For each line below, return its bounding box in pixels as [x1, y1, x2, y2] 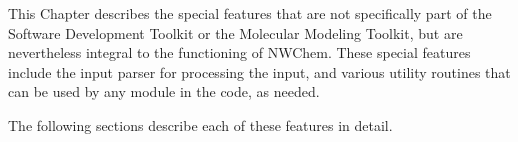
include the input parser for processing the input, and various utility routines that [8, 61, 511, 82]
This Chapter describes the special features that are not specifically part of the [8, 3, 492, 23]
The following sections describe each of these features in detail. [8, 114, 393, 135]
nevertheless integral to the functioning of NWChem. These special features [8, 42, 471, 63]
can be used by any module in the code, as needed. [8, 81, 320, 102]
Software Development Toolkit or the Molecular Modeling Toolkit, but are [8, 22, 463, 43]
